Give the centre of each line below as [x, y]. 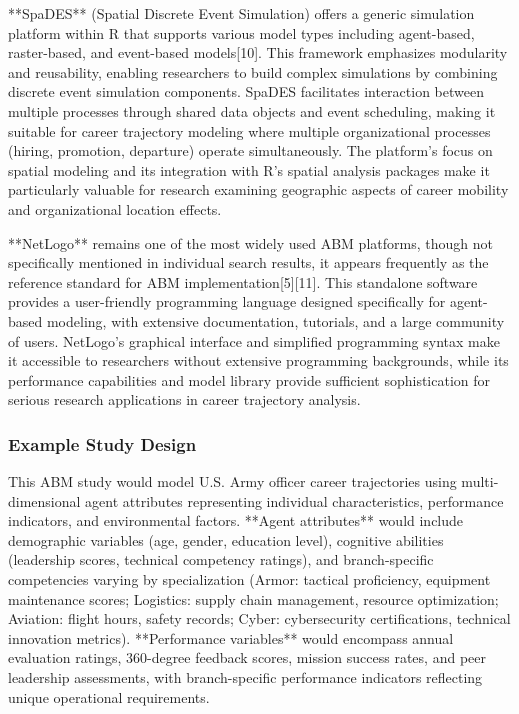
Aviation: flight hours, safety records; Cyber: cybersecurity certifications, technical [259, 618]
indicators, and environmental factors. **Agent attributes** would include [236, 520]
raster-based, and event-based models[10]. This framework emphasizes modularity [258, 52]
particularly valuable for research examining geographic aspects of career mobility [258, 189]
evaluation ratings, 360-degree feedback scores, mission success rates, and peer [247, 657]
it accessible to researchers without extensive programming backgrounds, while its [258, 360]
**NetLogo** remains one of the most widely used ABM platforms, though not [250, 242]
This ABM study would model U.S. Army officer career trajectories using [232, 481]
